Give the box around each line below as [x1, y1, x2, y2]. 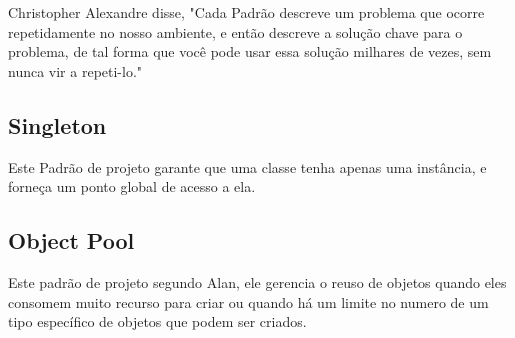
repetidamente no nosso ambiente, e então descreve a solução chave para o [8, 21, 463, 42]
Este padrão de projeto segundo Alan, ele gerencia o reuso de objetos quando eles [8, 271, 507, 292]
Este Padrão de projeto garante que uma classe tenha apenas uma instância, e [8, 156, 487, 177]
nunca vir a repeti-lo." [8, 60, 143, 81]
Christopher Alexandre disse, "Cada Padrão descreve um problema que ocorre [8, 2, 485, 22]
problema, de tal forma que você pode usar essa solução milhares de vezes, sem [8, 41, 492, 62]
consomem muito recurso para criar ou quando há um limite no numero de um [8, 291, 489, 312]
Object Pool [8, 225, 135, 256]
